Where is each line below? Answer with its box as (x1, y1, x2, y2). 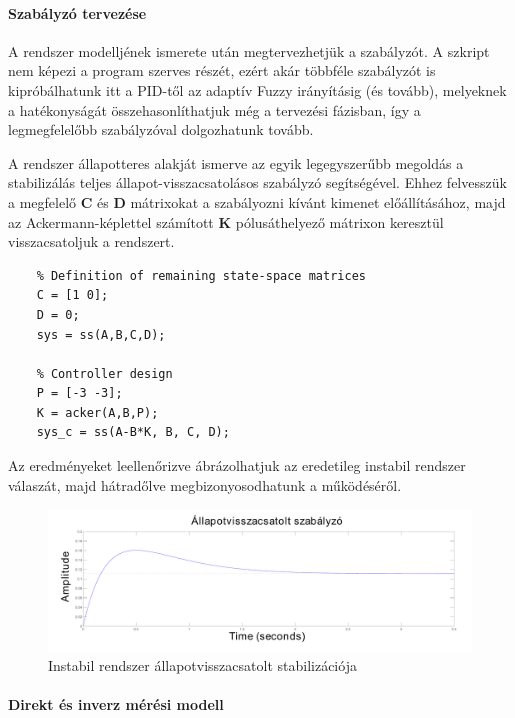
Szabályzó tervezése (8, 2, 147, 23)
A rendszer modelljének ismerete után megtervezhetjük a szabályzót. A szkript (8, 40, 490, 61)
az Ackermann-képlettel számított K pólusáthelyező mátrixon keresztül (8, 211, 444, 232)
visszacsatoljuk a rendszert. (8, 231, 175, 252)
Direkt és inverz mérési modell (8, 694, 224, 715)
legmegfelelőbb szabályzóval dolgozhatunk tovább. (8, 119, 314, 140)
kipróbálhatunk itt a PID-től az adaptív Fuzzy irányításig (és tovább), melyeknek (8, 79, 507, 100)
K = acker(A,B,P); (36, 405, 159, 420)
